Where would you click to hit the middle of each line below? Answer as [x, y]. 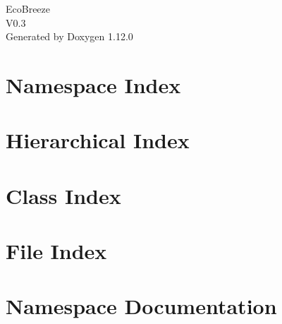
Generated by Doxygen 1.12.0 [69, 36]
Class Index [63, 195]
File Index [56, 251]
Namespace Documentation [141, 306]
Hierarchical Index [98, 140]
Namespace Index [93, 84]
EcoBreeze [28, 8]
